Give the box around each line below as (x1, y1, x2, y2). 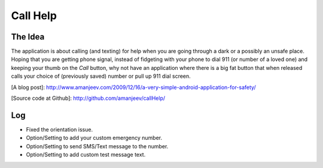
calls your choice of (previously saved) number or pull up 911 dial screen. (11, 72, 191, 80)
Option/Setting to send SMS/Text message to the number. (26, 142, 169, 149)
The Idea (11, 32, 45, 42)
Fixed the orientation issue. (26, 126, 93, 133)
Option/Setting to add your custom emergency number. (26, 135, 163, 142)
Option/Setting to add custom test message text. (26, 151, 146, 158)
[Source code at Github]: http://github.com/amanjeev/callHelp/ (11, 94, 166, 102)
